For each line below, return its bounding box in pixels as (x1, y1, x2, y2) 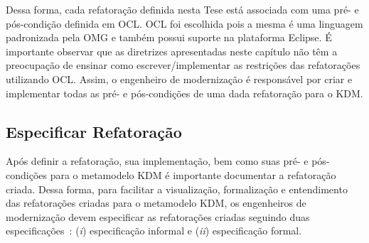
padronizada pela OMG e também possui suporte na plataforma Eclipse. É (6, 30, 332, 45)
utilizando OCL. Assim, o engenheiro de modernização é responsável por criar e (6, 71, 353, 86)
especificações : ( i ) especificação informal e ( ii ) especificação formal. (6, 223, 302, 238)
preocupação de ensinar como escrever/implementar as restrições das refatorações (6, 58, 360, 72)
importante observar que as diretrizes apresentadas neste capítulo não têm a (6, 43, 338, 58)
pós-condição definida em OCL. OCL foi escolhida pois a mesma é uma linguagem (6, 16, 363, 31)
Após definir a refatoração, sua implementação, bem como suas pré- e (6, 153, 309, 168)
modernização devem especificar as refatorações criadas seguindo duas (6, 209, 310, 224)
